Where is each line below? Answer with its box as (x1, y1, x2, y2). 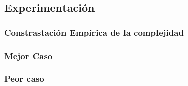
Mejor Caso (4, 49, 53, 62)
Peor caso (4, 72, 44, 85)
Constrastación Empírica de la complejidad (4, 26, 184, 38)
